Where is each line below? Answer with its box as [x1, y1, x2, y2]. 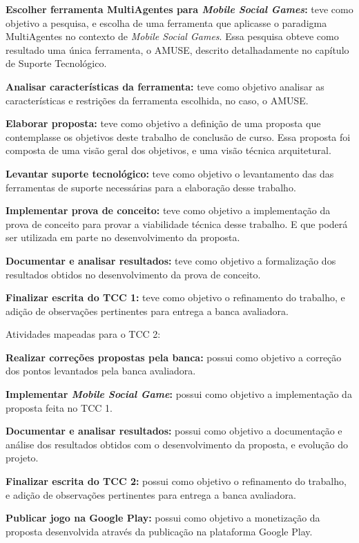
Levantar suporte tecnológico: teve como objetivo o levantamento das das [6, 166, 334, 180]
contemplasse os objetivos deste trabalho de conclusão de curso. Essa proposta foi [6, 129, 351, 144]
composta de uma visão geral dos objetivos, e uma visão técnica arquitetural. [6, 143, 331, 158]
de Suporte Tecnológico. [6, 56, 107, 70]
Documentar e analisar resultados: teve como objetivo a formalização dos [6, 253, 336, 267]
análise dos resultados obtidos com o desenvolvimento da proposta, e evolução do [6, 437, 349, 451]
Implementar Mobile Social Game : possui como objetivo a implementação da [6, 387, 352, 401]
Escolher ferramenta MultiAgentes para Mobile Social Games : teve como [6, 2, 353, 16]
